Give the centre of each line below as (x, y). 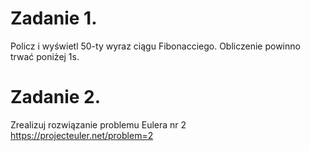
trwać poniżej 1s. (45, 56)
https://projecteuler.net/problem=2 (82, 135)
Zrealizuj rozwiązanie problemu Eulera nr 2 (98, 124)
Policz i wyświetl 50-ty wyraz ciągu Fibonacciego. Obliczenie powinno (155, 46)
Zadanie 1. (54, 18)
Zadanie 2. (56, 97)
